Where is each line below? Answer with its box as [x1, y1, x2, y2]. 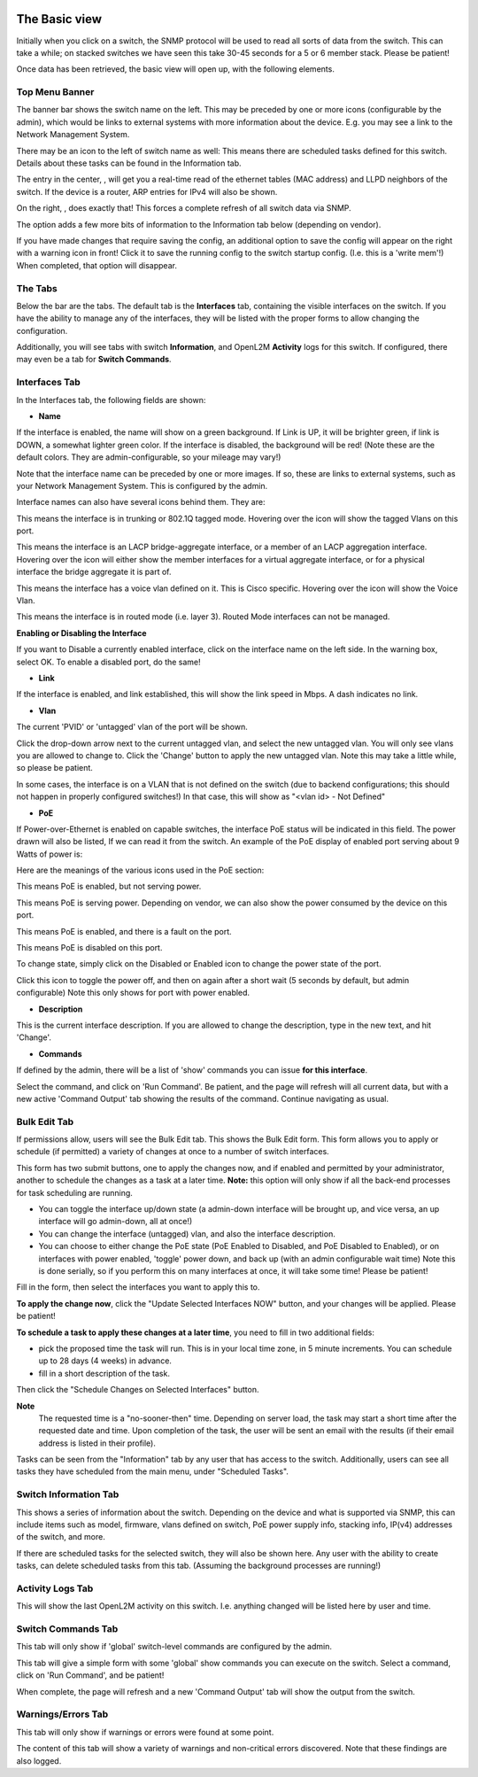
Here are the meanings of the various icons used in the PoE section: [16, 865, 265, 876]
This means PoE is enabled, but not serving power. [16, 881, 202, 892]
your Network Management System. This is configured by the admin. [16, 480, 268, 491]
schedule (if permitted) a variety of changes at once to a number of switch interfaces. [16, 1146, 329, 1157]
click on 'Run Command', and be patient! [16, 1670, 165, 1680]
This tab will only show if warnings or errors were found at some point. [16, 1727, 274, 1737]
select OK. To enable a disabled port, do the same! [16, 656, 201, 667]
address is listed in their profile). [38, 1438, 157, 1448]
